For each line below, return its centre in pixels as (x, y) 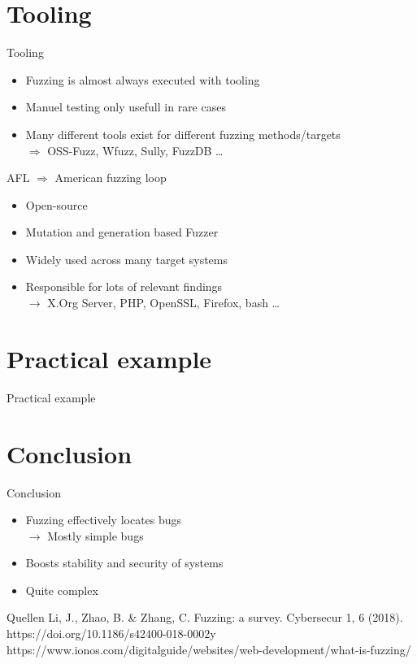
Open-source (56, 204)
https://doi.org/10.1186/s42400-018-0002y (111, 634)
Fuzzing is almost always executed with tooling (143, 79)
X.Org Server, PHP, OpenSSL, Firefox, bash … (163, 303)
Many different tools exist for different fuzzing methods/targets (183, 134)
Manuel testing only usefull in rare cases (126, 107)
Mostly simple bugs (96, 535)
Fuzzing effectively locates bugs (104, 520)
